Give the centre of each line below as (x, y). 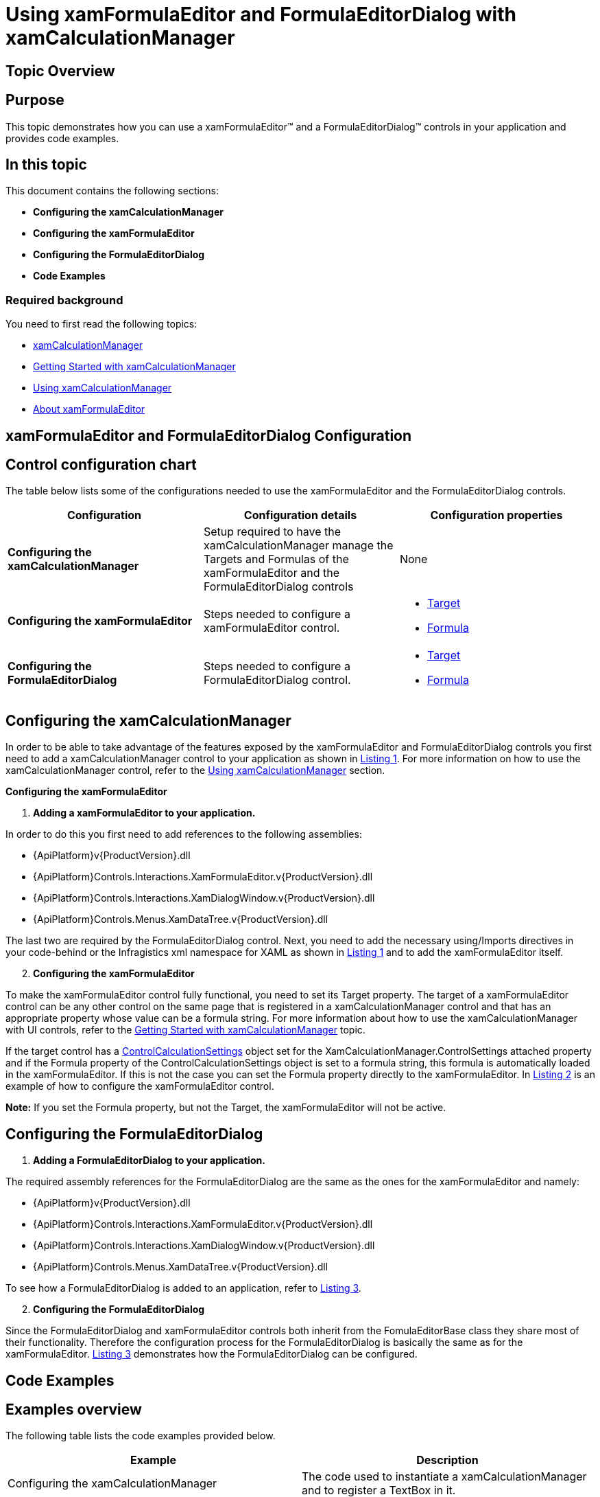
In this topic (46, 165)
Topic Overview (60, 71)
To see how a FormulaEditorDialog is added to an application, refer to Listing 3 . (183, 1288)
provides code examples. (62, 138)
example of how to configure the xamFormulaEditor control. (140, 1086)
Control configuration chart (101, 465)
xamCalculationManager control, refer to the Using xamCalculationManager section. (195, 770)
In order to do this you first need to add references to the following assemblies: (184, 834)
